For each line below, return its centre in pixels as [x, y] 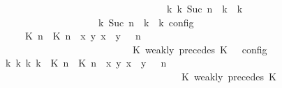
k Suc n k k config [146, 22]
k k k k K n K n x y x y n [86, 63]
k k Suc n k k [205, 8]
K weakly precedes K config [200, 49]
